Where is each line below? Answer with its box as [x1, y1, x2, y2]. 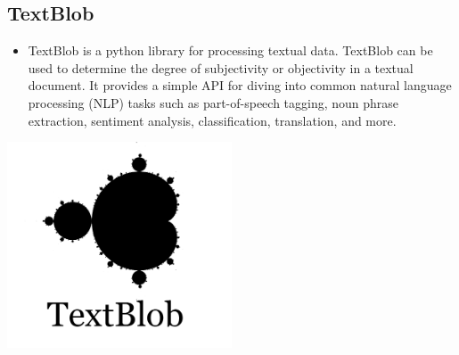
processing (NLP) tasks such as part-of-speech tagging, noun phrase [28, 93, 399, 111]
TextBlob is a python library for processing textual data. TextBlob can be [28, 41, 433, 60]
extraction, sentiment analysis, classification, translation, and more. [28, 111, 397, 129]
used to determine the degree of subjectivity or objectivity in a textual [28, 58, 414, 77]
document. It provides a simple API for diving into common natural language [28, 76, 452, 95]
